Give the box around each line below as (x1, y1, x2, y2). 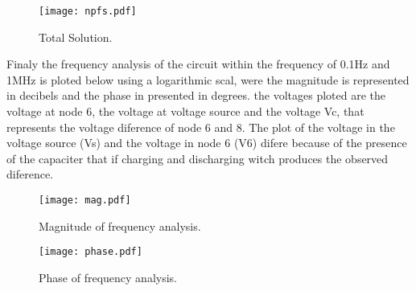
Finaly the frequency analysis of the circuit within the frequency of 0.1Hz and (6, 55, 390, 72)
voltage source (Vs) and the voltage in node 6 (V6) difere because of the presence (6, 134, 407, 151)
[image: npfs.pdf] (39, 6, 137, 17)
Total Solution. (39, 28, 113, 45)
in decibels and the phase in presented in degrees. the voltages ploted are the (6, 87, 386, 104)
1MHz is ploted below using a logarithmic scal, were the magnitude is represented (6, 71, 410, 88)
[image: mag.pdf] (39, 195, 131, 206)
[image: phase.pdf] (39, 246, 142, 258)
